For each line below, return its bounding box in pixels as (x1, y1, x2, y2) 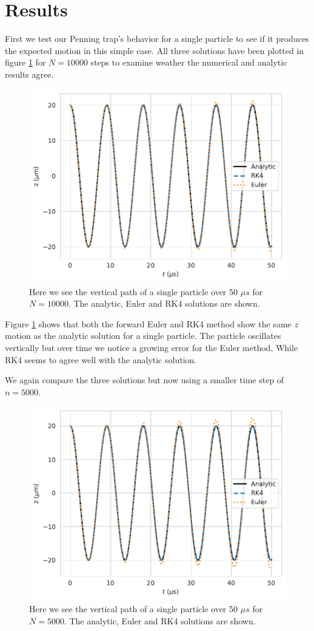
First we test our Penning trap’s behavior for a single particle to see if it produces (5, 32, 309, 45)
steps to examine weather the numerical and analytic (90, 56, 287, 69)
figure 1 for (5, 56, 46, 69)
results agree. (5, 67, 54, 80)
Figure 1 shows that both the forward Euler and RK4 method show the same (5, 317, 292, 330)
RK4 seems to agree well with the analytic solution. (5, 353, 197, 366)
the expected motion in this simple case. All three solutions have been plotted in (5, 44, 304, 56)
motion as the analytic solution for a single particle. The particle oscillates (5, 329, 281, 342)
